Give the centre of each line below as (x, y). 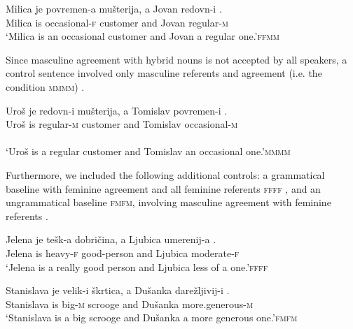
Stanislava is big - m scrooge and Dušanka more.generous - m (130, 304)
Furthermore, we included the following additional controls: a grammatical (165, 174)
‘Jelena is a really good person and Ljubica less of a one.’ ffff (137, 266)
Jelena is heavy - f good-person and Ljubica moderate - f (123, 253)
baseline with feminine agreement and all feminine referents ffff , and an (163, 188)
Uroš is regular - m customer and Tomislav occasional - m (122, 124)
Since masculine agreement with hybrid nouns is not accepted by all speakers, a (176, 59)
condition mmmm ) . (45, 86)
